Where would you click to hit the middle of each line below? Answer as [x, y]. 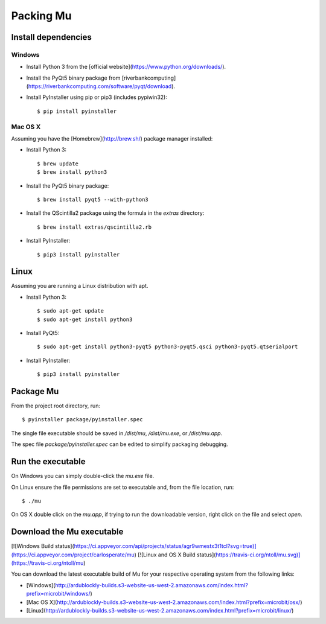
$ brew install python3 [72, 172]
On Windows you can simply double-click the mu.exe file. [83, 476]
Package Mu [35, 391]
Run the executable [48, 462]
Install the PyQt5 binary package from [73, 78]
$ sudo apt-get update [71, 311]
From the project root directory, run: [56, 406]
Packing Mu [41, 16]
